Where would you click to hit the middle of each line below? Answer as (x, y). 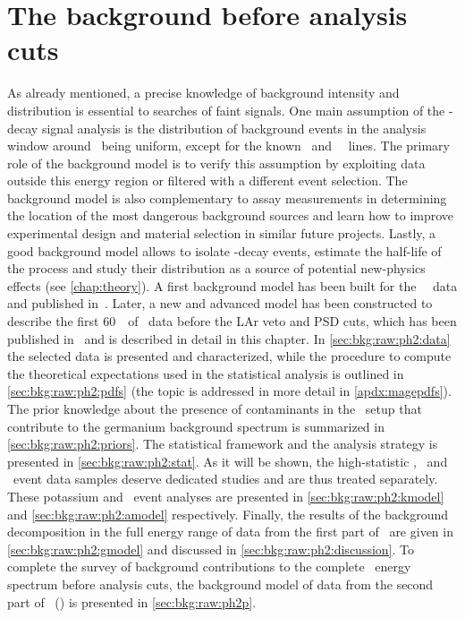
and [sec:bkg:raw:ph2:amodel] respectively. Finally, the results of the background (228, 514)
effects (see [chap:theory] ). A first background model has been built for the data (232, 285)
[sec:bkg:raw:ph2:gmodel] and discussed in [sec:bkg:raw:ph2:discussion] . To (211, 549)
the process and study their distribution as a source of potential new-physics (216, 268)
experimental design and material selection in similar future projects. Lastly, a (222, 233)
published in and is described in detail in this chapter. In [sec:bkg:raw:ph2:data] (229, 338)
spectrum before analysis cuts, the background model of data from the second (220, 584)
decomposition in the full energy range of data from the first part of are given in (230, 532)
